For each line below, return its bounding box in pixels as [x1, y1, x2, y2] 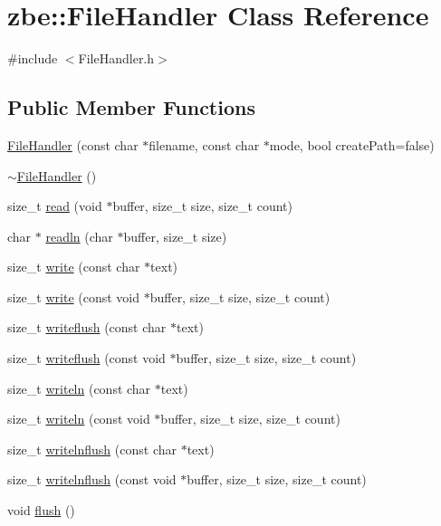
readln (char [45, 226, 113, 245]
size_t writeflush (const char [7, 318, 167, 337]
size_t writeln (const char [7, 378, 151, 397]
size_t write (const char [7, 257, 140, 276]
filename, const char [149, 135, 260, 154]
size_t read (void [7, 196, 102, 215]
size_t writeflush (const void [7, 349, 166, 368]
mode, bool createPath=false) [269, 135, 435, 154]
